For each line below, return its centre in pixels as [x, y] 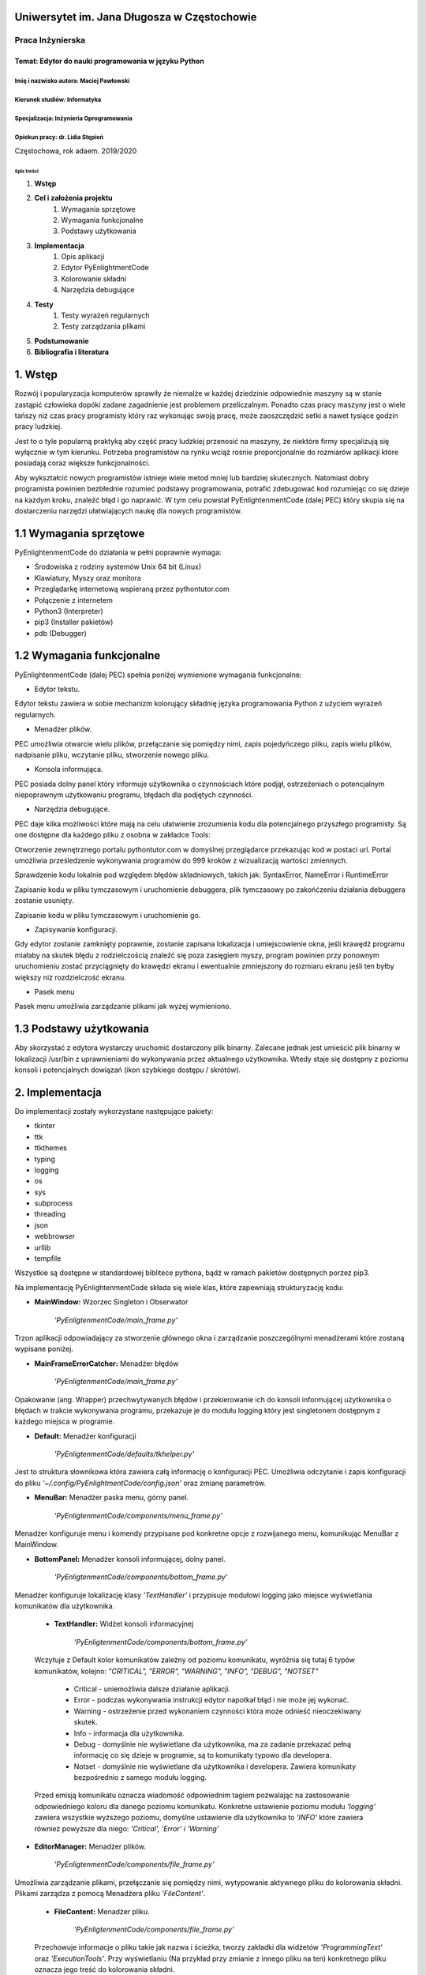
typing [45, 1159]
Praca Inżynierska [50, 40]
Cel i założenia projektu [74, 198]
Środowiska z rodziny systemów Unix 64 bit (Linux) [118, 567]
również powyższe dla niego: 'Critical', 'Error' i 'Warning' [127, 1828]
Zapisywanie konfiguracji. [76, 929]
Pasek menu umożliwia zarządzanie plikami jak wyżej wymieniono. [123, 1006]
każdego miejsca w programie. [65, 1421]
